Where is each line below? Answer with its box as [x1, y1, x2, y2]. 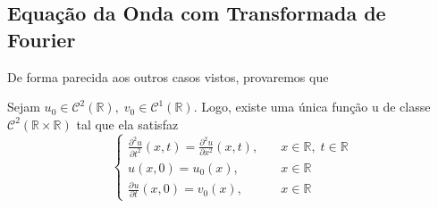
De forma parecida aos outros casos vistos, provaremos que [7, 67, 329, 86]
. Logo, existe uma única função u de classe [193, 97, 431, 116]
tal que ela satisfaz [76, 114, 179, 133]
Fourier [7, 25, 76, 53]
